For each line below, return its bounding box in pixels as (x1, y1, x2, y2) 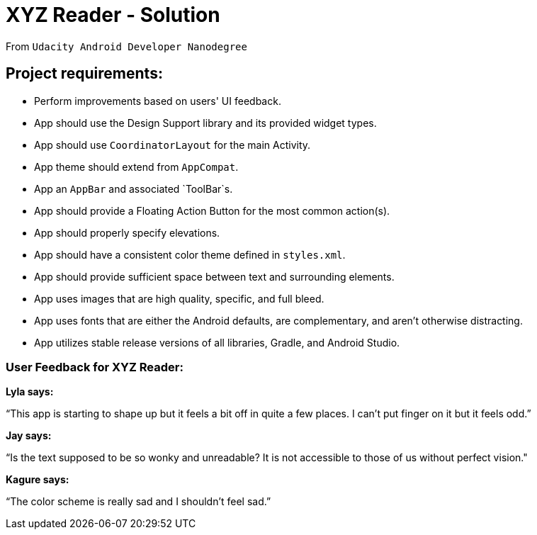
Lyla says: (6, 385, 54, 398)
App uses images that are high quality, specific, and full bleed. (34, 292, 324, 305)
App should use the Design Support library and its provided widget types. (34, 116, 377, 129)
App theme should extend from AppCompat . (34, 160, 239, 173)
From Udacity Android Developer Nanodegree (6, 40, 247, 52)
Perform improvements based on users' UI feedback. (34, 94, 281, 107)
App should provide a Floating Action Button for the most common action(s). (34, 204, 390, 217)
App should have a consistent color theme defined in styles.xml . (34, 248, 346, 261)
